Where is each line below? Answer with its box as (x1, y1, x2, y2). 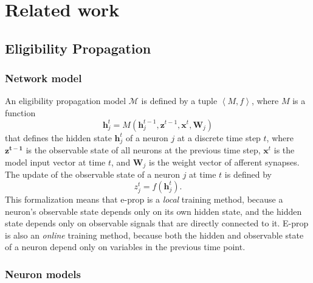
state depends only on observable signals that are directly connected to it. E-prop (5, 217, 309, 229)
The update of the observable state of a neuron (5, 168, 181, 181)
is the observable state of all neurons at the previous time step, (26, 144, 261, 156)
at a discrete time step (177, 131, 261, 144)
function (5, 106, 36, 119)
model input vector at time (5, 155, 106, 168)
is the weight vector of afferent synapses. (148, 155, 300, 168)
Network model (5, 71, 82, 86)
